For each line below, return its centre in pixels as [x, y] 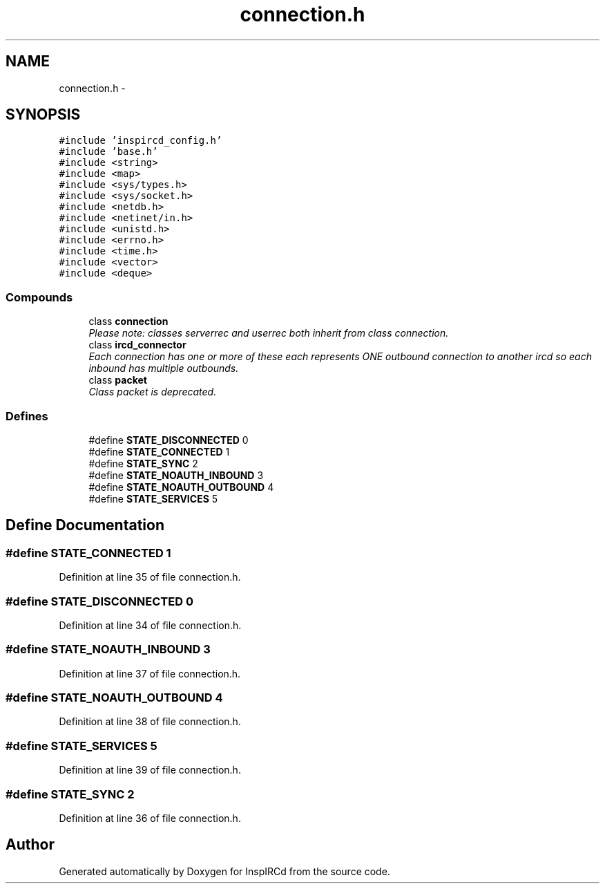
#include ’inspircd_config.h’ [141, 141]
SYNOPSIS [43, 115]
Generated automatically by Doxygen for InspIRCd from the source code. [224, 871]
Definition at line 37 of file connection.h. [150, 673]
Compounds [39, 297]
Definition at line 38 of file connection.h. [150, 722]
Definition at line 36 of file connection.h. [150, 818]
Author [30, 845]
